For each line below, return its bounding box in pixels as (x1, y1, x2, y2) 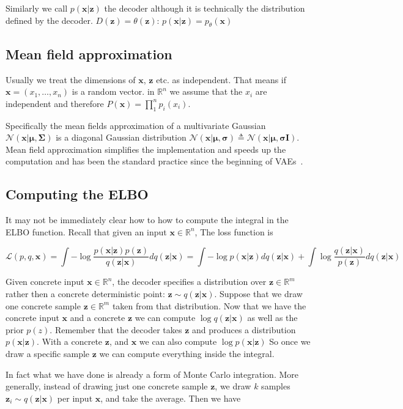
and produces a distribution (191, 323, 296, 336)
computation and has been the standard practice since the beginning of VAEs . (6, 155, 303, 168)
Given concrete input (6, 275, 84, 288)
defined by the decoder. (6, 13, 93, 26)
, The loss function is (194, 225, 273, 238)
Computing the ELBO (6, 185, 149, 204)
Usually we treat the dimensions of (6, 73, 136, 86)
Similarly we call (6, 2, 68, 14)
